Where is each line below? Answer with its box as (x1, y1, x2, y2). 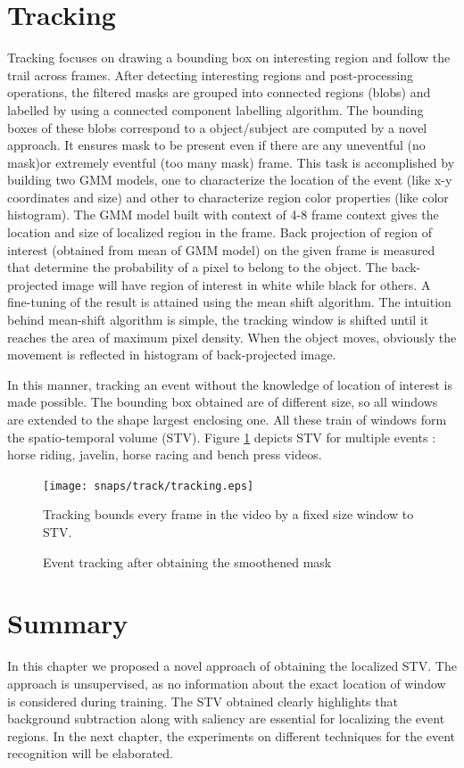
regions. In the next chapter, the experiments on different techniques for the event (7, 726, 456, 745)
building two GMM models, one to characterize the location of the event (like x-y (7, 170, 452, 189)
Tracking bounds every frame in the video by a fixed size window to (43, 505, 414, 524)
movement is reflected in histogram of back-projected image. (7, 345, 336, 364)
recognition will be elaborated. (7, 744, 173, 763)
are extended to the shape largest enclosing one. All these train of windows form (7, 410, 447, 428)
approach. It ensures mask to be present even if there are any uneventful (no (7, 136, 426, 154)
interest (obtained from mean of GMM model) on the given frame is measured (7, 240, 435, 259)
